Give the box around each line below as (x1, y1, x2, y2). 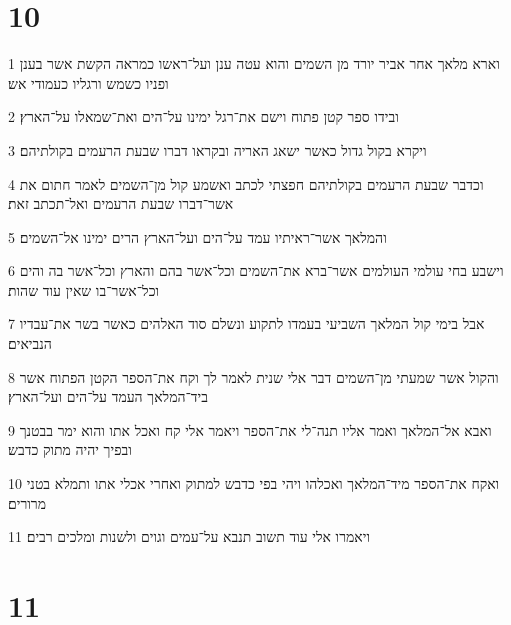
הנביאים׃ (8, 333, 52, 354)
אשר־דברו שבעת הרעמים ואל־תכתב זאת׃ (8, 193, 234, 214)
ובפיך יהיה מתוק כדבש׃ (8, 439, 132, 460)
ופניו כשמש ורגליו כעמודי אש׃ (8, 72, 169, 93)
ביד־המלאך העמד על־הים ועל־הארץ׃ (8, 386, 209, 407)
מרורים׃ (8, 492, 47, 513)
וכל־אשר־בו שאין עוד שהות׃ (8, 279, 160, 300)
